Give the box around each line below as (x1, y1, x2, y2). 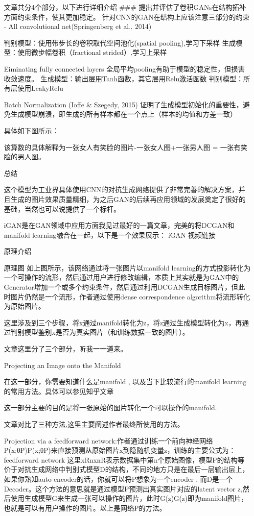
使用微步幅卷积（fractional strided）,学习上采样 (17, 47, 167, 57)
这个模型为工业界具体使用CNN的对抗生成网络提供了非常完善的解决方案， (4, 184, 239, 195)
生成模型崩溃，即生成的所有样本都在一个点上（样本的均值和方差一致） (10, 109, 237, 119)
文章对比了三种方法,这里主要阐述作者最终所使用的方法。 (4, 419, 184, 429)
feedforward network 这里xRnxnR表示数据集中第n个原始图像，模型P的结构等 (4, 454, 245, 465)
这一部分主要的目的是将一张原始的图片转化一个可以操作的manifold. (4, 402, 217, 413)
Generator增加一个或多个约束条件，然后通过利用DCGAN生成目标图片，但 (4, 282, 238, 292)
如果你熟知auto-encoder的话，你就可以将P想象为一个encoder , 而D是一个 (4, 473, 233, 484)
